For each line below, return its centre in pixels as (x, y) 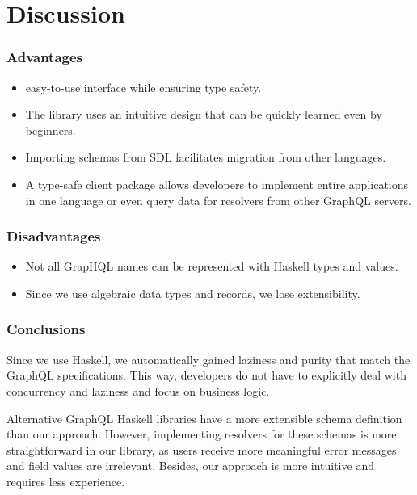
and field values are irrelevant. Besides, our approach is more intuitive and (190, 466)
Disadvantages (54, 236)
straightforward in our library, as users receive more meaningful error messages (202, 449)
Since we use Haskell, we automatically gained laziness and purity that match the (208, 359)
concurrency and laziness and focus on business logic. (138, 390)
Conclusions (46, 329)
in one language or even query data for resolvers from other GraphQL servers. (218, 200)
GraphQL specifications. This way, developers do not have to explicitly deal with (206, 375)
